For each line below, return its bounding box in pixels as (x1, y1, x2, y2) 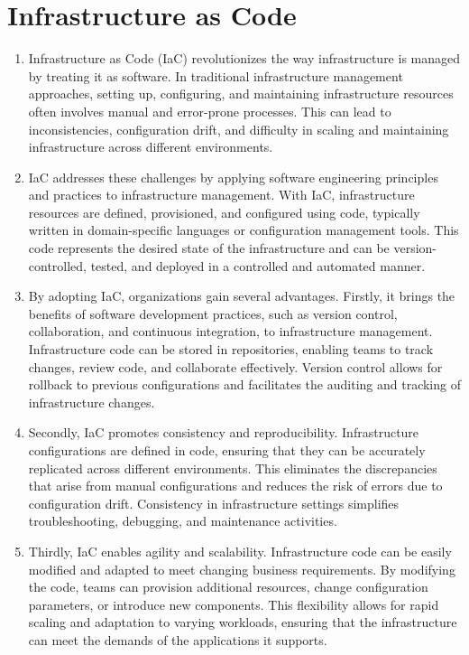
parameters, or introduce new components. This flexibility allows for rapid (28, 594, 439, 613)
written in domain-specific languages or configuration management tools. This (28, 220, 459, 239)
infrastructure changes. (28, 392, 155, 411)
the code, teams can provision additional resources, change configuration (28, 577, 428, 596)
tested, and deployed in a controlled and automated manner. (90, 256, 426, 275)
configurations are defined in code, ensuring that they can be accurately (28, 441, 426, 459)
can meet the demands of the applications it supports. (28, 630, 327, 649)
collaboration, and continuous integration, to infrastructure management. (28, 322, 433, 341)
